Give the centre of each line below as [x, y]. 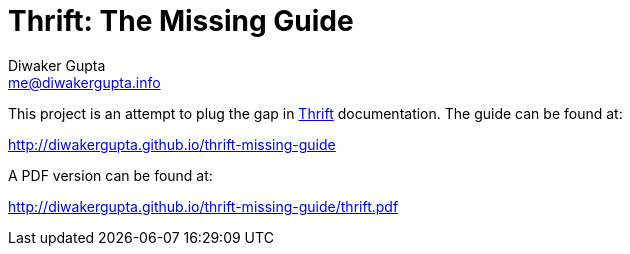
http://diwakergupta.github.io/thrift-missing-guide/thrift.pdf [203, 206]
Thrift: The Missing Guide [181, 21]
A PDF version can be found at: [110, 175]
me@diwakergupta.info [84, 82]
